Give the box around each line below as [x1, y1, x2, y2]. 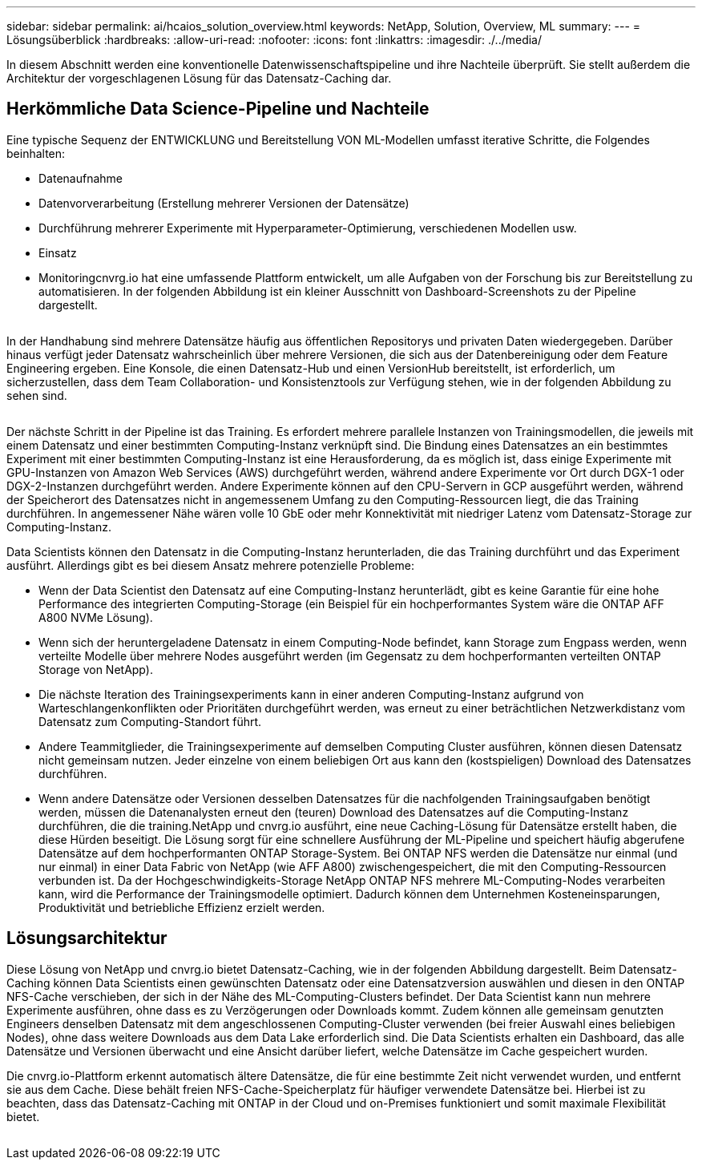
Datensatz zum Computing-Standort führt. [38, 714, 262, 728]
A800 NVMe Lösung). [38, 610, 153, 624]
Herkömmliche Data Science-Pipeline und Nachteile [6, 99, 430, 119]
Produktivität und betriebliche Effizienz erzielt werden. [38, 900, 325, 914]
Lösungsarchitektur [6, 928, 167, 949]
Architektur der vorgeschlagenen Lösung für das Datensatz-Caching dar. [6, 71, 392, 85]
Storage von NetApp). [38, 662, 153, 676]
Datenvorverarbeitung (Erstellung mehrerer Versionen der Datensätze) [38, 196, 409, 210]
